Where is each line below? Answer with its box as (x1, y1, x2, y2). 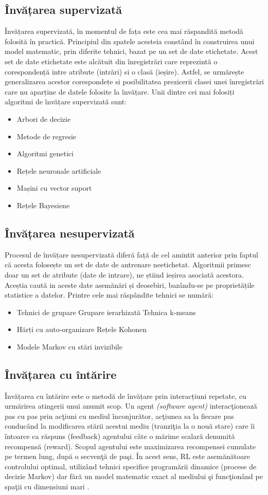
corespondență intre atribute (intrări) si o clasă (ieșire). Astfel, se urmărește (5, 66, 244, 77)
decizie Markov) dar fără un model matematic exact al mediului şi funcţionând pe (5, 471, 263, 482)
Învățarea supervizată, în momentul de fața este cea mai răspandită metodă (5, 26, 243, 36)
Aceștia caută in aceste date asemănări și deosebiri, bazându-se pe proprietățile (5, 279, 255, 290)
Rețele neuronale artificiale (16, 165, 101, 176)
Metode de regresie (16, 131, 77, 141)
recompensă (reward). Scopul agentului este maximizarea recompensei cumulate (5, 441, 256, 451)
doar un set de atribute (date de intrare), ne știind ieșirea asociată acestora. (5, 269, 244, 280)
